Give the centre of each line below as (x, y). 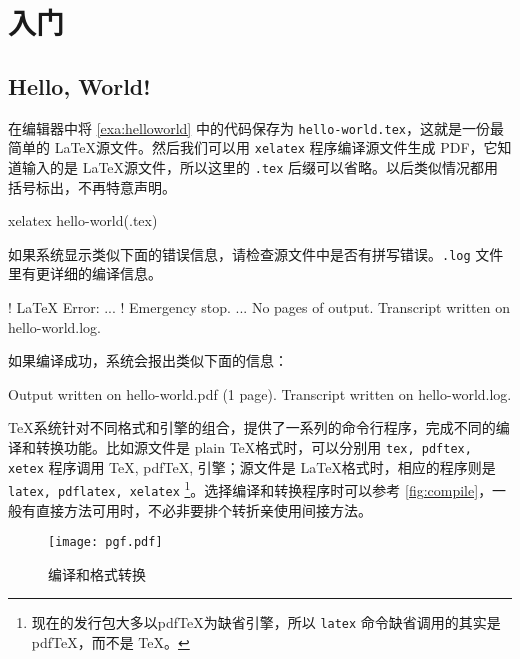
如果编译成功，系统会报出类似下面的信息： (148, 360)
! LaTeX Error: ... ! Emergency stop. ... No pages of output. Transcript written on (259, 306)
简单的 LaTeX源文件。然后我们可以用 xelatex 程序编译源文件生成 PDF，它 (253, 147)
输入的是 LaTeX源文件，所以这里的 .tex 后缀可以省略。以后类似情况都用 (260, 166)
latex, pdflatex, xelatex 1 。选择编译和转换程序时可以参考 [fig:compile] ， (250, 488)
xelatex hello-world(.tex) (83, 220)
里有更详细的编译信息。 (85, 273)
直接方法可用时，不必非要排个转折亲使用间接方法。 (203, 509)
